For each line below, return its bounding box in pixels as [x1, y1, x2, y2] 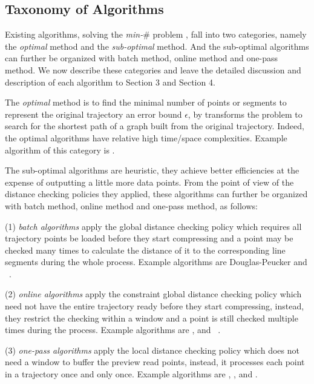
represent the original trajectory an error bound [5, 107, 182, 120]
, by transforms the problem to [188, 107, 303, 120]
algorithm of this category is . [5, 143, 115, 156]
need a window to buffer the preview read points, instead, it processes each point [5, 355, 305, 368]
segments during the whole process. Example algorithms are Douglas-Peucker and [5, 255, 307, 268]
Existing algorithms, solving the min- [5, 28, 143, 41]
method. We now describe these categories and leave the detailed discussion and [5, 63, 301, 76]
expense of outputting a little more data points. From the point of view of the [5, 175, 294, 188]
